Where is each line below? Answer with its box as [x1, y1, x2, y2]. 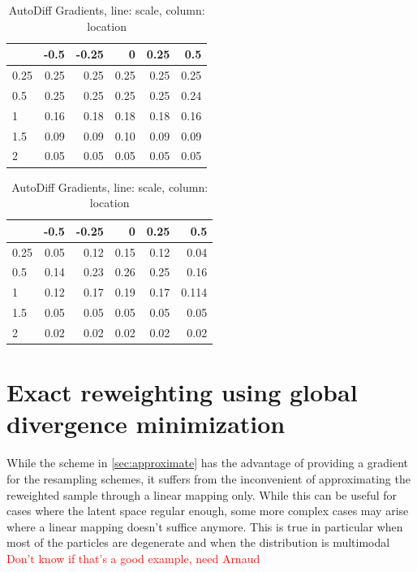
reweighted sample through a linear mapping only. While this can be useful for [6, 486, 398, 503]
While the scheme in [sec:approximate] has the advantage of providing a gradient [6, 454, 409, 471]
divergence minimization [6, 407, 286, 440]
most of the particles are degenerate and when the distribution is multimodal [6, 534, 390, 551]
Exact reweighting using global [6, 375, 358, 409]
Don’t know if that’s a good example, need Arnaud [6, 549, 260, 566]
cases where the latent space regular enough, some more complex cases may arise [6, 502, 409, 519]
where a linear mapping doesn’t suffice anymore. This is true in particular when [6, 518, 403, 535]
